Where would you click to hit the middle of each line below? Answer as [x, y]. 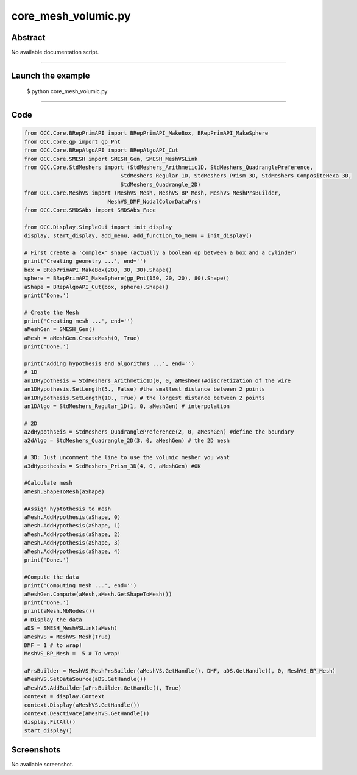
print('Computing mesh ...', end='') [80, 586]
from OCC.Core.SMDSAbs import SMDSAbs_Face [90, 210]
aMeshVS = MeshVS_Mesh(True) [68, 637]
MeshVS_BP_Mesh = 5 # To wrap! [72, 654]
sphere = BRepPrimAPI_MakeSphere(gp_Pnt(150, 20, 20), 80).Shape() [127, 278]
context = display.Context [64, 696]
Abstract [28, 37]
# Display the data [53, 620]
